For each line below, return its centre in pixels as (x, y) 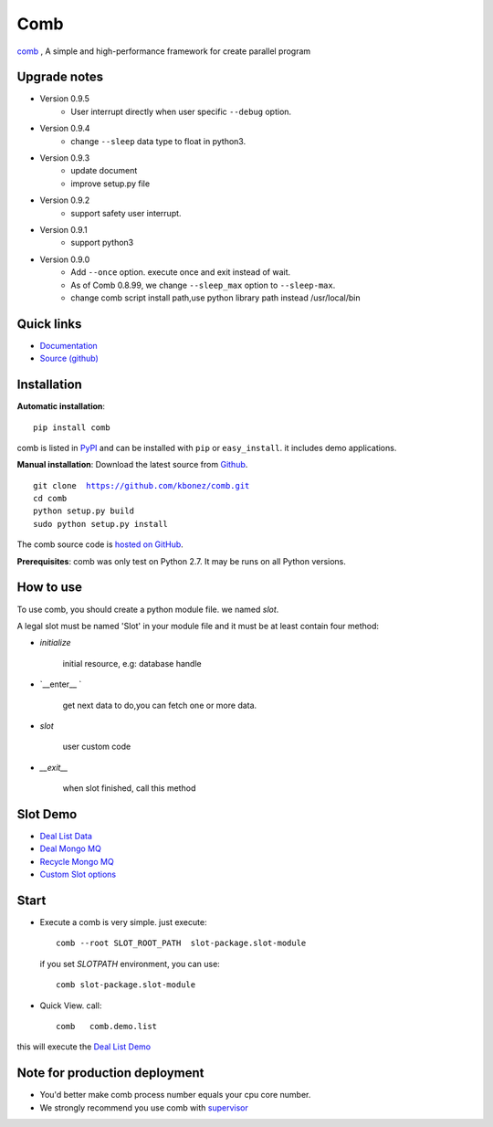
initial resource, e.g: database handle (132, 663)
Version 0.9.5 (65, 99)
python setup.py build (84, 511)
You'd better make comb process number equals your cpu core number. (175, 1095)
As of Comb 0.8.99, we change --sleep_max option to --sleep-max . (203, 285)
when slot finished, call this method (129, 788)
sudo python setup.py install (101, 524)
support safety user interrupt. (126, 213)
